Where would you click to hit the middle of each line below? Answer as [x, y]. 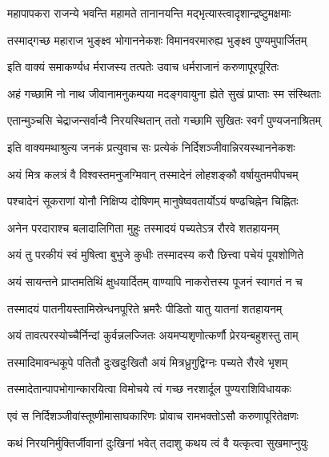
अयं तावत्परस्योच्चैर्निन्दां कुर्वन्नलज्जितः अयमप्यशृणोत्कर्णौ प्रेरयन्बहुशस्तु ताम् [153, 335]
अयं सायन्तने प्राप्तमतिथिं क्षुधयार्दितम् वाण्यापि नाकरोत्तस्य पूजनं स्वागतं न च [155, 281]
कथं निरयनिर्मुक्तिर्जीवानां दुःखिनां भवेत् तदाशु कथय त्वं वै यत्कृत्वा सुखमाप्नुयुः [158, 442]
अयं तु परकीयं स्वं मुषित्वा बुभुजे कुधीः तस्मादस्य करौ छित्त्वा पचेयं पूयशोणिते [156, 254]
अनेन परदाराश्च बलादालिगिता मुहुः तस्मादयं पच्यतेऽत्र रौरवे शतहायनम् [143, 227]
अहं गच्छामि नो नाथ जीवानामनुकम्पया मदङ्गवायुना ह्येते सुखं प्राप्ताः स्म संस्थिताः [164, 93]
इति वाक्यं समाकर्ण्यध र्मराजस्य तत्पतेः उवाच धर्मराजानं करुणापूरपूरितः [143, 67]
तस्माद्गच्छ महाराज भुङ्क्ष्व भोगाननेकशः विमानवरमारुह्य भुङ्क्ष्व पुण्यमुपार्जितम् [157, 40]
